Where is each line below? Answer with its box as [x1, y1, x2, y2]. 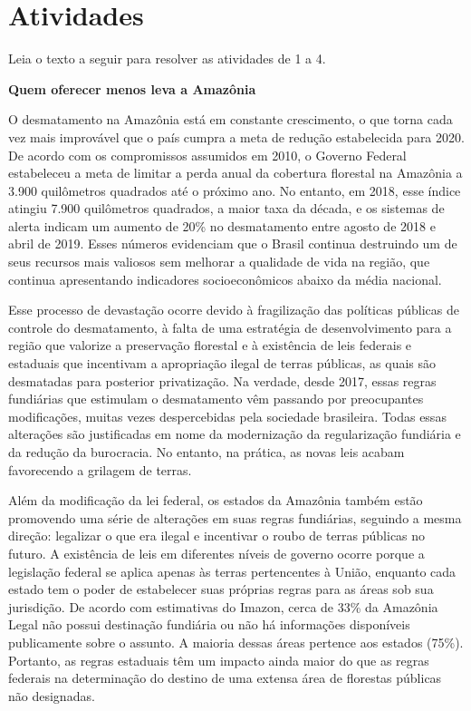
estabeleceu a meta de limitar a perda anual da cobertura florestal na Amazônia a [8, 163, 463, 182]
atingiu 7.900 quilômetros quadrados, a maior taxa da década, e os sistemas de [8, 199, 445, 218]
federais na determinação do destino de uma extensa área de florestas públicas [8, 668, 442, 687]
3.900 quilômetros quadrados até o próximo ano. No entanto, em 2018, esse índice [8, 180, 461, 200]
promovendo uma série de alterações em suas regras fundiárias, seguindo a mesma [8, 508, 462, 527]
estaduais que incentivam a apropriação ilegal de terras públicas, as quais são [8, 354, 437, 373]
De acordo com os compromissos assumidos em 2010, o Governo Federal [8, 145, 407, 164]
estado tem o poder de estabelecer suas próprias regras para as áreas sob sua [8, 580, 434, 599]
